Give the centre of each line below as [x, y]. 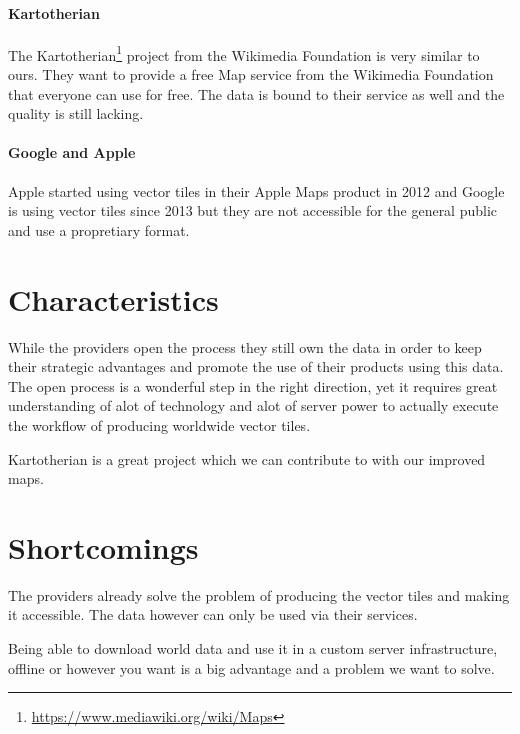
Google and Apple [72, 152]
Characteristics [113, 298]
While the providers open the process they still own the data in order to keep [245, 346]
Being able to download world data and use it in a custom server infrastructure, [253, 648]
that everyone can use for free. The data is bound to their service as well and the [256, 93]
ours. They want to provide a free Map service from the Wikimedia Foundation [251, 74]
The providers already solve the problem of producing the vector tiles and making [259, 594]
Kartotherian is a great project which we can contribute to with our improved [247, 458]
